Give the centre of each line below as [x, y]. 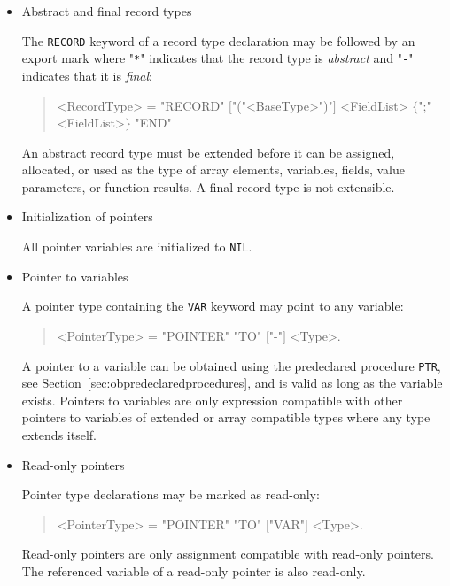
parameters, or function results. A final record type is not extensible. [208, 186]
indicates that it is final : [87, 75]
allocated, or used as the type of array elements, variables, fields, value [213, 170]
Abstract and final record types [107, 11]
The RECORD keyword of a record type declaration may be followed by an [218, 40]
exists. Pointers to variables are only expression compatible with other [212, 400]
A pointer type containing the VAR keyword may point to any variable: [213, 306]
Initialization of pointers [87, 216]
